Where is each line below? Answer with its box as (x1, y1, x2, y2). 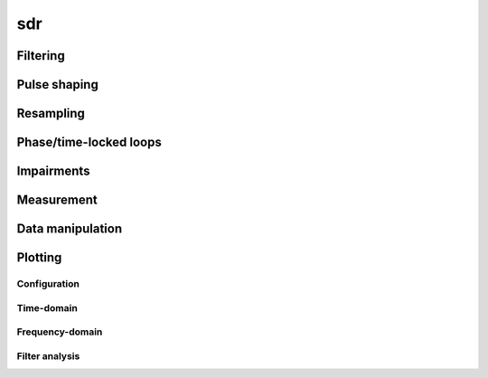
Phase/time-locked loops (16, 135, 162, 150)
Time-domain (16, 301, 79, 314)
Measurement (16, 193, 99, 208)
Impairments (16, 164, 90, 179)
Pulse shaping (16, 77, 99, 92)
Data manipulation (16, 222, 122, 237)
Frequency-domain (16, 326, 103, 338)
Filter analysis (16, 349, 80, 362)
